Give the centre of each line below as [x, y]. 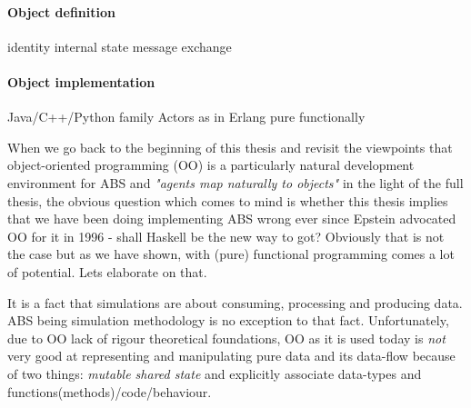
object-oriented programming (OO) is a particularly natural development [211, 165]
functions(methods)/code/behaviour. [110, 391]
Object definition [61, 11]
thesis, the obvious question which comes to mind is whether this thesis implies [228, 200]
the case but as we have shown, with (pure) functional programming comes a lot [231, 254]
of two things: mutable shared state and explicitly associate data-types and [215, 373]
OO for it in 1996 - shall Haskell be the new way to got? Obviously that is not [226, 236]
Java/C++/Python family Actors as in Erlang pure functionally [186, 117]
